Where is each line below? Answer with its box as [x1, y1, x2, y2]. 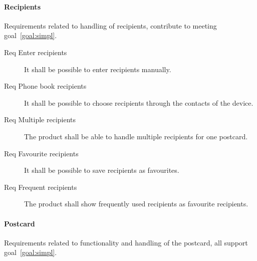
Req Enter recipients [4, 47, 67, 57]
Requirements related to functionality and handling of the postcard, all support [4, 237, 248, 247]
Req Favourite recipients [4, 148, 79, 158]
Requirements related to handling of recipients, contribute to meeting [4, 20, 217, 31]
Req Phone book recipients [4, 81, 87, 91]
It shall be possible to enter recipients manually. [24, 64, 171, 74]
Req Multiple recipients [4, 114, 76, 125]
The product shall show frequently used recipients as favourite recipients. [24, 198, 248, 209]
